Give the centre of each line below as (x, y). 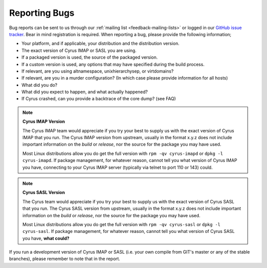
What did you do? (40, 85)
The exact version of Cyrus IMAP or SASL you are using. (79, 50)
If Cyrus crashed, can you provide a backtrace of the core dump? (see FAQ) (99, 99)
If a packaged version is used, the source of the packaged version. (90, 57)
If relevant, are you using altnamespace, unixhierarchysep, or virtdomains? (98, 71)
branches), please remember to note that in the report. (65, 259)
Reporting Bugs (42, 13)
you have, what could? (46, 238)
